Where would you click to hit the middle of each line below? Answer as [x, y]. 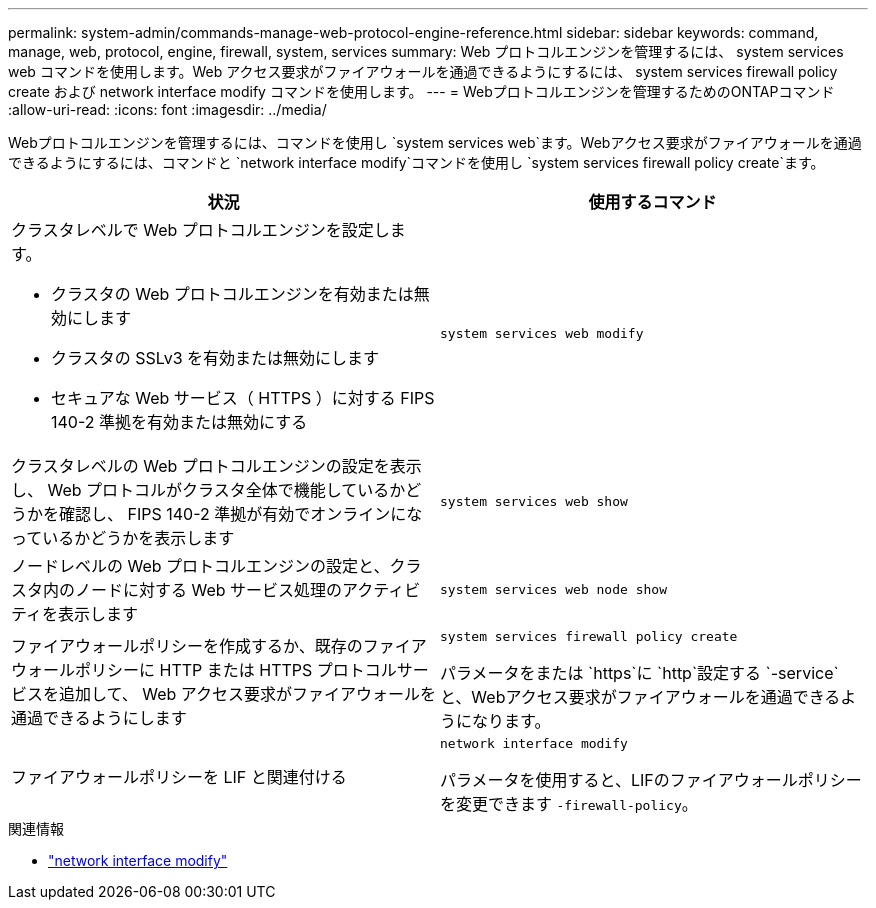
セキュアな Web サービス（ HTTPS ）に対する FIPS [243, 398]
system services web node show [553, 589]
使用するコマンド [652, 202]
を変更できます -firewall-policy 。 [569, 804]
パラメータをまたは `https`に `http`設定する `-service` [639, 673]
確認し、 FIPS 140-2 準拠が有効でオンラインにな [241, 514]
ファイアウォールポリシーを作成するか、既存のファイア [219, 645]
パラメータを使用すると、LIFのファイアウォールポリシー [651, 780]
